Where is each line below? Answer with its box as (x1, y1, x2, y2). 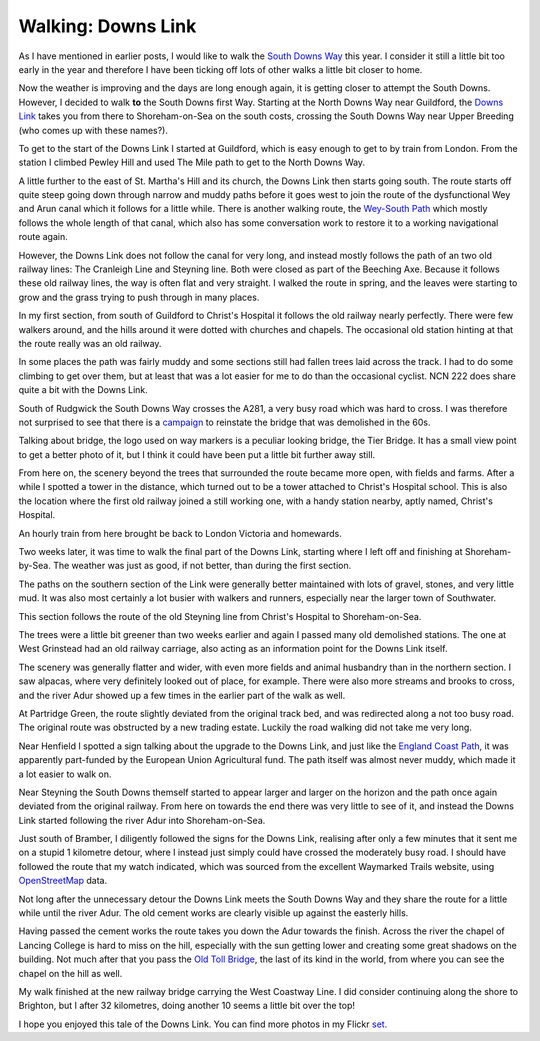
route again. (18, 231, 69, 243)
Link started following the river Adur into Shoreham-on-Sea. (18, 814, 266, 826)
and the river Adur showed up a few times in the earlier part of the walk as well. (18, 689, 346, 701)
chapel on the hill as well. (18, 967, 123, 979)
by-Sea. (18, 560, 52, 572)
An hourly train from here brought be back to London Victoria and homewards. (18, 527, 342, 539)
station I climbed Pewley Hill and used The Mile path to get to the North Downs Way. (18, 156, 365, 169)
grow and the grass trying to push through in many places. (18, 291, 260, 303)
